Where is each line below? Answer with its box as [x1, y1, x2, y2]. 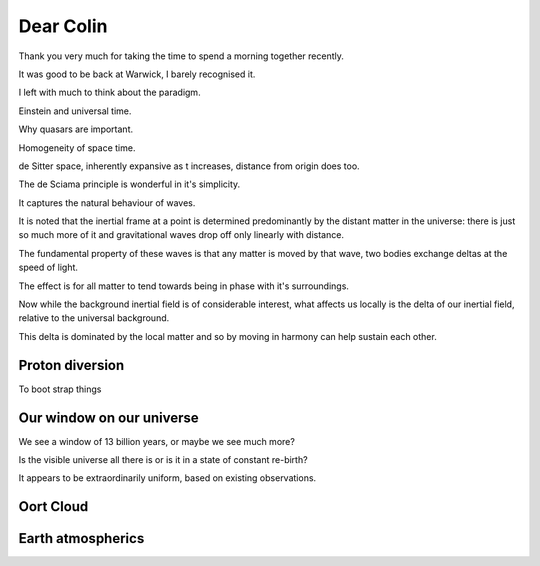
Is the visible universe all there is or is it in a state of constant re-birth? [18, 454, 309, 465]
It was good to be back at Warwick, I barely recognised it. [18, 68, 256, 80]
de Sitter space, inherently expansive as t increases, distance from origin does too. [18, 160, 360, 172]
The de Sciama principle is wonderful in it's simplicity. [18, 178, 241, 190]
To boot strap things [18, 383, 102, 395]
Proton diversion [18, 356, 125, 374]
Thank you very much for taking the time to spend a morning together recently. [18, 50, 344, 62]
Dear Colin [18, 15, 108, 37]
